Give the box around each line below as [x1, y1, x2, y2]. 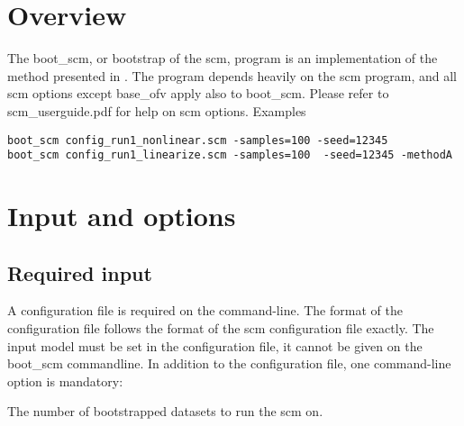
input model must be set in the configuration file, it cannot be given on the [7, 336, 423, 355]
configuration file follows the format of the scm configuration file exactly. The [7, 318, 434, 337]
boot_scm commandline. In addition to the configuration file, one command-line [7, 354, 451, 373]
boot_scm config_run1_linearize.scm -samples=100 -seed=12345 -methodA [7, 149, 452, 162]
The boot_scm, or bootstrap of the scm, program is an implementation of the [7, 49, 438, 68]
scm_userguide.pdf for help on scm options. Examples [7, 101, 306, 120]
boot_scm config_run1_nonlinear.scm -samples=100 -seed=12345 [7, 133, 388, 147]
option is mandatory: [7, 371, 123, 390]
